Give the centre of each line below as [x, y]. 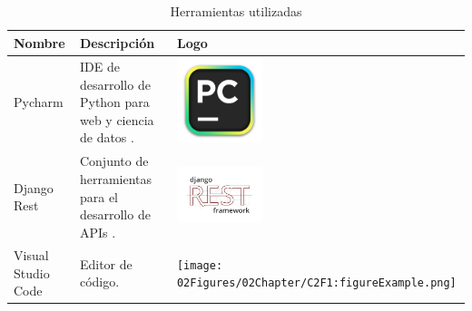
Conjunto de [114, 161]
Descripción [117, 42]
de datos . [107, 137]
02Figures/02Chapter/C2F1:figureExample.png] [316, 283]
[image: [200, 265]
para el [99, 196]
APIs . [98, 232]
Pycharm [39, 102]
